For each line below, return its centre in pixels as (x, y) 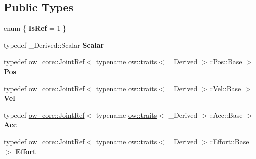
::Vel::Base (225, 88)
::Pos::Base (226, 62)
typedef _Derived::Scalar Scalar (54, 45)
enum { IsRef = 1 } (35, 28)
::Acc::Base (226, 115)
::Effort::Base (229, 141)
